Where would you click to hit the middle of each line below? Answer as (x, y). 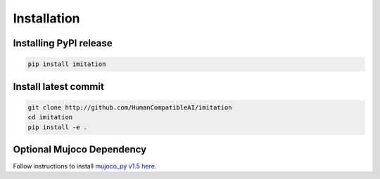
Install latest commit (59, 87)
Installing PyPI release (63, 43)
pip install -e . (58, 127)
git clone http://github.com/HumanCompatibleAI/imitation (130, 107)
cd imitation (50, 117)
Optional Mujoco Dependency (80, 149)
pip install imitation (67, 64)
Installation (46, 18)
